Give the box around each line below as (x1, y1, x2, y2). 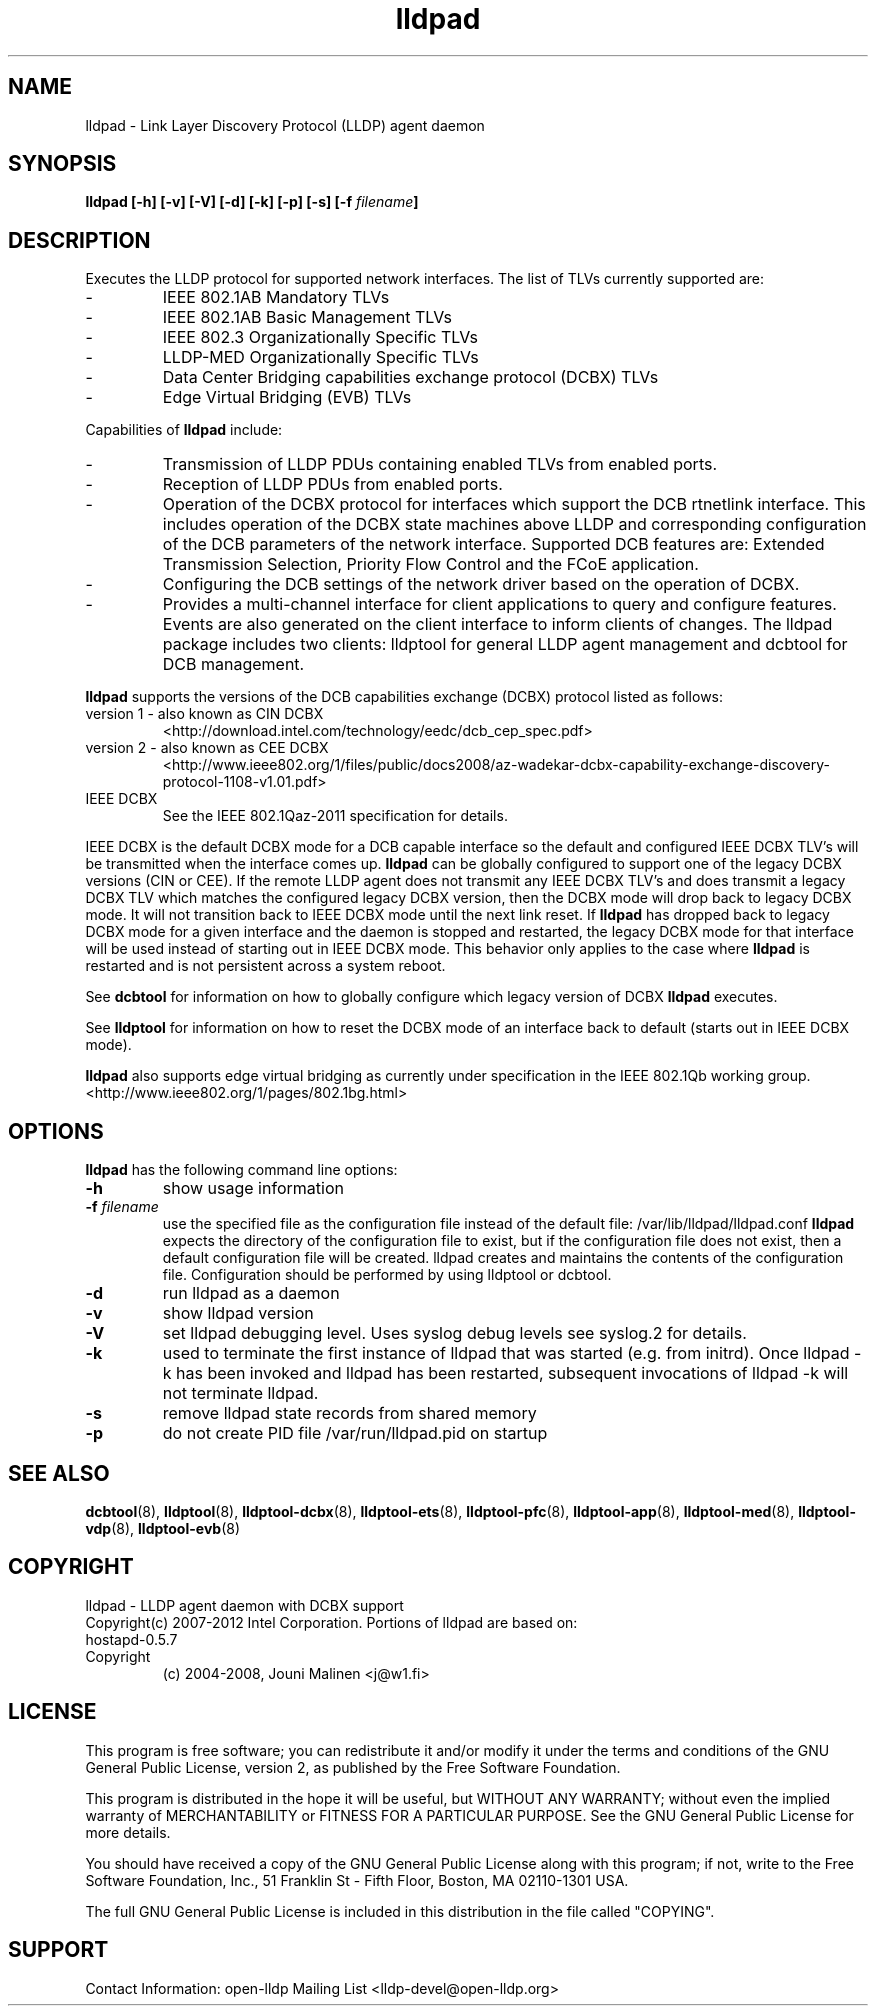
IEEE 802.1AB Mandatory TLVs (162, 287, 390, 308)
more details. (85, 1823, 171, 1841)
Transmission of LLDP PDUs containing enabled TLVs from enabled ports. (162, 454, 718, 475)
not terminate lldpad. (162, 1383, 319, 1404)
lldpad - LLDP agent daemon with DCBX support (85, 1596, 404, 1614)
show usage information (162, 1178, 344, 1199)
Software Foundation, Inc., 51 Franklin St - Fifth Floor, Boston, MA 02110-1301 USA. (85, 1871, 629, 1889)
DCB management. (162, 654, 305, 675)
